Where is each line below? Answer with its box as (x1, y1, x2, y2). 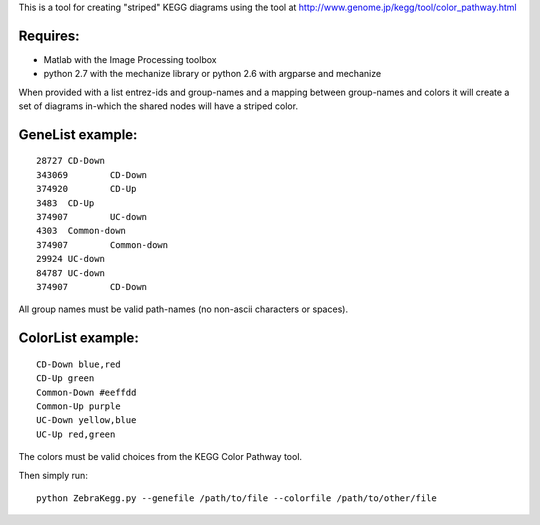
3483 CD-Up (36, 197, 95, 209)
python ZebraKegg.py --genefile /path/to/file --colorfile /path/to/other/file (36, 492, 437, 504)
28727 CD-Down (36, 155, 105, 167)
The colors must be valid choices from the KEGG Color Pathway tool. (18, 451, 303, 463)
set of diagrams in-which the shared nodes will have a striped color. (18, 100, 299, 112)
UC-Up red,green (36, 428, 116, 440)
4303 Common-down (36, 225, 127, 237)
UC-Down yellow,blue (36, 415, 137, 426)
